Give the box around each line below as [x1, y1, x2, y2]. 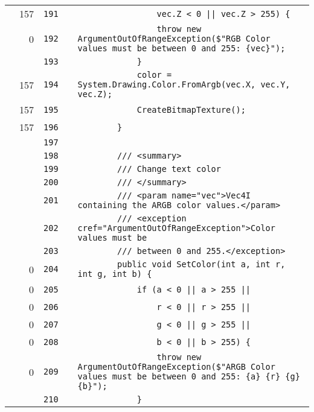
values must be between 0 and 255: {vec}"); [77, 43, 286, 53]
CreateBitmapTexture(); [136, 104, 246, 115]
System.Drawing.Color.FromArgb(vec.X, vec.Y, [77, 80, 290, 89]
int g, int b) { [77, 269, 152, 279]
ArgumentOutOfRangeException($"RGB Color [77, 34, 271, 43]
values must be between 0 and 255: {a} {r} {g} [77, 372, 300, 381]
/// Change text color [117, 164, 221, 174]
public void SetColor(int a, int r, [117, 259, 286, 269]
